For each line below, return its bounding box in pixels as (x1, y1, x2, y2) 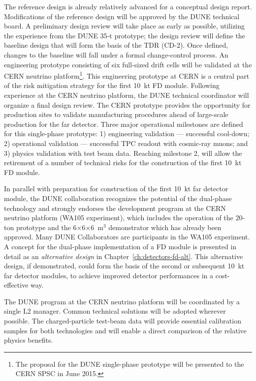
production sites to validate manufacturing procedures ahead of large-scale (4, 109, 228, 119)
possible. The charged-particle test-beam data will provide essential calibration (4, 316, 241, 326)
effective (4, 280, 29, 290)
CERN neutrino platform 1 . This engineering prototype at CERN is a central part (4, 69, 250, 81)
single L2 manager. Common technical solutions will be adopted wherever (4, 306, 226, 316)
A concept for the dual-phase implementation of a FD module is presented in (4, 241, 237, 251)
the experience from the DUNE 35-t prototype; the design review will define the (4, 30, 245, 40)
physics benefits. (4, 335, 53, 345)
